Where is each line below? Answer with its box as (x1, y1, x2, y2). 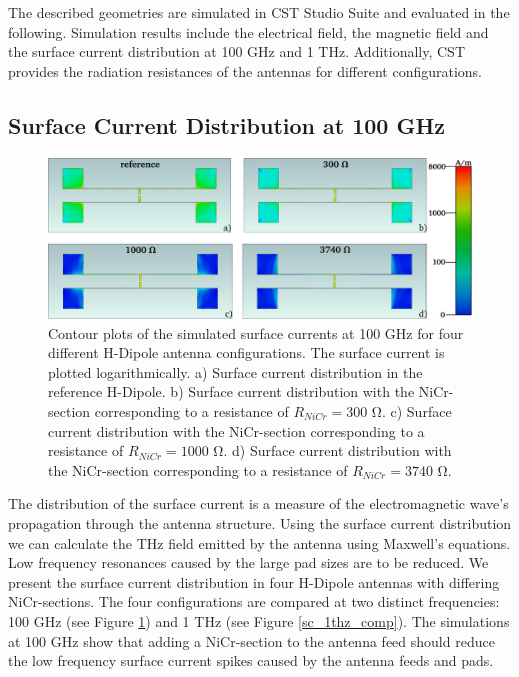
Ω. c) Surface (371, 401, 452, 422)
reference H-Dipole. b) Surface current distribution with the (48, 381, 415, 402)
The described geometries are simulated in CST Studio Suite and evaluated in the (8, 2, 510, 22)
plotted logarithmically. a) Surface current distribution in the (48, 361, 423, 382)
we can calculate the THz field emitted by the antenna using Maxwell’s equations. (8, 532, 511, 553)
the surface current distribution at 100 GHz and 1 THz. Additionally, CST (8, 41, 466, 62)
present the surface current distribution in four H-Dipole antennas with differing (8, 571, 500, 592)
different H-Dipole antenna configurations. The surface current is (48, 342, 445, 363)
